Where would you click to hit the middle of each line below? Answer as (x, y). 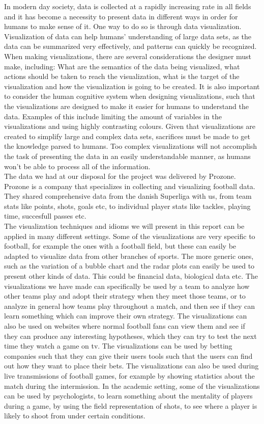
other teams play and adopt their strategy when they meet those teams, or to (125, 296)
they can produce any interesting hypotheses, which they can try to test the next (130, 336)
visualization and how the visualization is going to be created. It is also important (132, 86)
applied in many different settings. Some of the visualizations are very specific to (130, 236)
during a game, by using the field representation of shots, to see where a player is (131, 405)
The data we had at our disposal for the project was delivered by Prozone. (120, 176)
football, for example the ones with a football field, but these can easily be (120, 246)
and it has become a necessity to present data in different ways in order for (121, 16)
